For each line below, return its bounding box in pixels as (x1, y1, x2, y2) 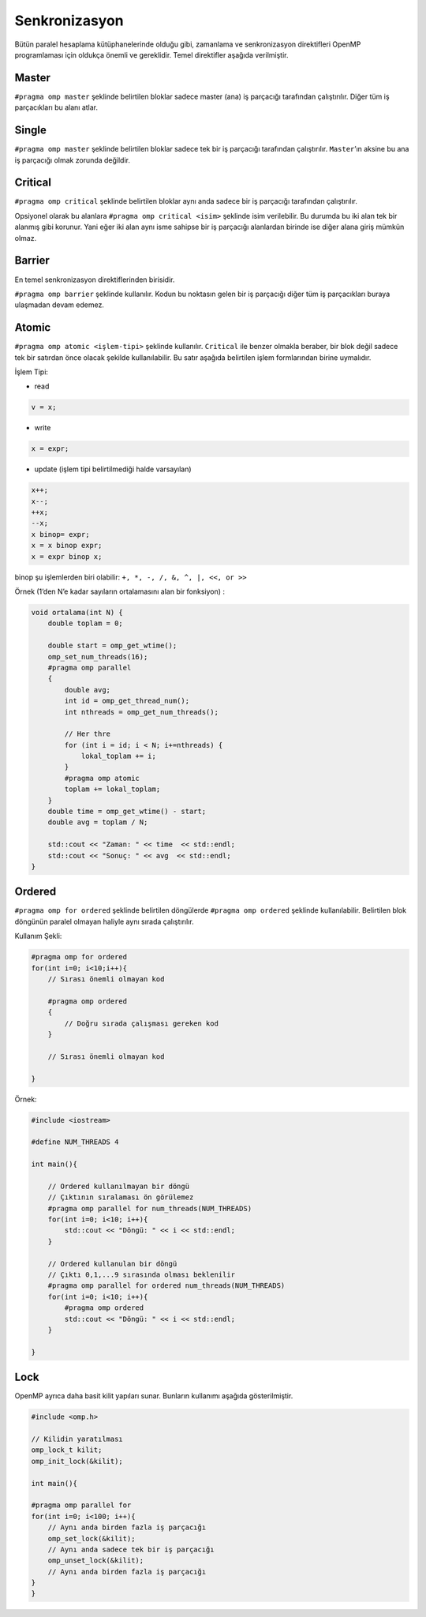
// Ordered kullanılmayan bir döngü (47, 1181, 189, 1191)
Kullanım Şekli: (14, 932, 62, 941)
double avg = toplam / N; (47, 818, 148, 827)
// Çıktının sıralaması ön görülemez (47, 1193, 194, 1202)
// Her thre (64, 730, 110, 738)
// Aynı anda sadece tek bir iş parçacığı (47, 1544, 215, 1554)
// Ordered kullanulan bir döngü (47, 1259, 177, 1268)
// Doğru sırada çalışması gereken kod (64, 1019, 219, 1028)
